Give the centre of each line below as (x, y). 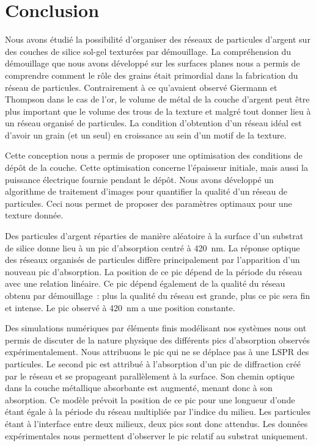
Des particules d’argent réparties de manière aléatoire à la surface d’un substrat (154, 236)
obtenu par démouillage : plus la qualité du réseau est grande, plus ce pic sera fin (158, 295)
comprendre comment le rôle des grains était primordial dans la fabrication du (152, 75)
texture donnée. (34, 215)
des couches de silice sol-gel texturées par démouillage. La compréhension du (148, 51)
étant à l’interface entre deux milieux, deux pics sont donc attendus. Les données (156, 423)
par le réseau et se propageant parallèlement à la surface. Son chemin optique (150, 376)
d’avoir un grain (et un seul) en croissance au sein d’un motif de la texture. (146, 135)
